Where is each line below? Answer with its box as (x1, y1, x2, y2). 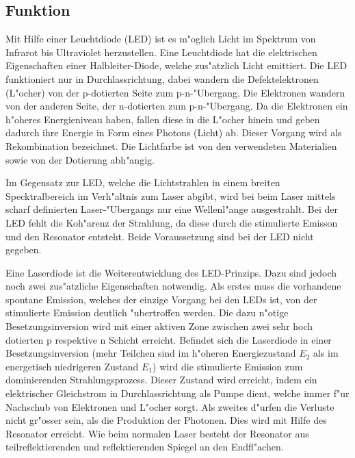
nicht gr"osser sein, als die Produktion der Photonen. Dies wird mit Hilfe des (5, 413, 327, 427)
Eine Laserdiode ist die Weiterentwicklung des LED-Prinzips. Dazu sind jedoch (5, 265, 337, 279)
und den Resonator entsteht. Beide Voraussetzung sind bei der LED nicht (5, 229, 314, 243)
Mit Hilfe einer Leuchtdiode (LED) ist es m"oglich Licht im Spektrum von (5, 31, 316, 46)
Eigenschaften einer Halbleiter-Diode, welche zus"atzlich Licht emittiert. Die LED (5, 58, 347, 73)
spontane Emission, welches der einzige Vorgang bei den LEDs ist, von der (5, 292, 317, 306)
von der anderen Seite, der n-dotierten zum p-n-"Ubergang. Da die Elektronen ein (5, 99, 348, 113)
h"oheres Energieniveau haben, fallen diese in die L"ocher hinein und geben (5, 112, 320, 126)
